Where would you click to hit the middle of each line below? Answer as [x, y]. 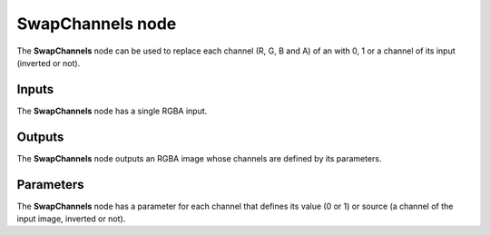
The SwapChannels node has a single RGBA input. [112, 111]
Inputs [35, 89]
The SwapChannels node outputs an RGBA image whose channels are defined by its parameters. [199, 158]
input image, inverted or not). [71, 219]
